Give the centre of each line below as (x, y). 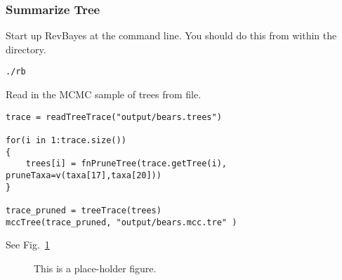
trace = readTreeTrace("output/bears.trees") (114, 117)
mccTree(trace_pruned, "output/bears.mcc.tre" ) (121, 222)
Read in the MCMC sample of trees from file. (104, 94)
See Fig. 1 (28, 245)
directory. (26, 49)
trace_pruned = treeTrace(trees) (84, 210)
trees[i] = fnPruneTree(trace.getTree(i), (126, 164)
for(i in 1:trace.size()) (66, 140)
